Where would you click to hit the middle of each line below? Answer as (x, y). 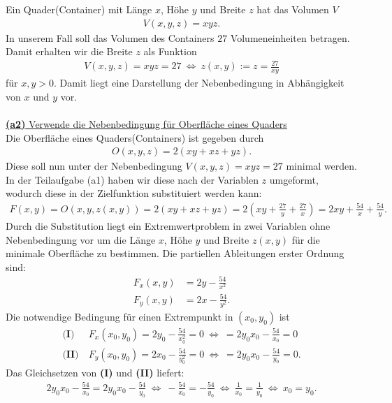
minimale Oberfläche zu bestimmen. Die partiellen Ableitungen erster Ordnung (175, 253)
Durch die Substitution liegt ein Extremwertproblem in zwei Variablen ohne (168, 226)
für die (306, 239)
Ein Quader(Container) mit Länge (79, 9)
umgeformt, (294, 179)
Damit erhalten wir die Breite (69, 51)
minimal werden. (321, 166)
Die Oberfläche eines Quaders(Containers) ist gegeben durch (135, 137)
